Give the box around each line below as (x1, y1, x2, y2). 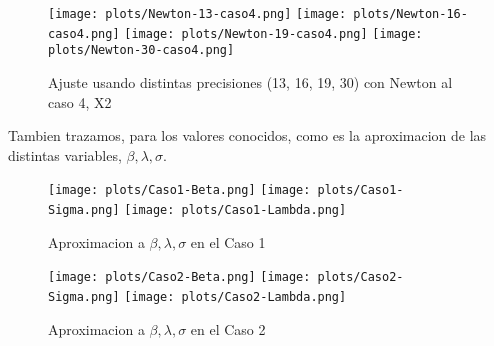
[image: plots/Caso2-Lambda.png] (124, 289, 347, 304)
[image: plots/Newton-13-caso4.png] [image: (48, 7, 347, 21)
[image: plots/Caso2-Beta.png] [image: (48, 270, 311, 285)
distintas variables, (8, 144, 122, 165)
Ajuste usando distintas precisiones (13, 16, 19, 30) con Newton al (48, 71, 453, 92)
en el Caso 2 (190, 318, 266, 339)
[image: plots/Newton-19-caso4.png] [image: (124, 26, 423, 41)
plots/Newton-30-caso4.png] (48, 43, 235, 58)
